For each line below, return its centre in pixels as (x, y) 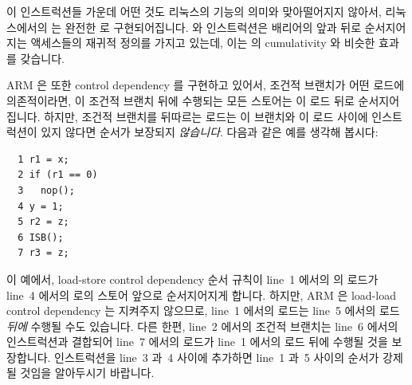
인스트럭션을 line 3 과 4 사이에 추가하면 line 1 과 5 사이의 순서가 (217, 357)
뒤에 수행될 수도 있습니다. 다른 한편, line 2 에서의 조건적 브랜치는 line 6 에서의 (202, 326)
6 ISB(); (41, 237)
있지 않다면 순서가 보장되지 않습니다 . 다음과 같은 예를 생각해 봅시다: (210, 132)
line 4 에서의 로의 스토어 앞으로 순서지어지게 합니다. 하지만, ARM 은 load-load (201, 295)
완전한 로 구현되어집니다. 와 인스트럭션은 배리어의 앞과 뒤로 (213, 27)
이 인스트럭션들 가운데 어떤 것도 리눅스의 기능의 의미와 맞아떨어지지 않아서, (194, 11)
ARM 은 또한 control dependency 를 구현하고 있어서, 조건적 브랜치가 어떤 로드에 (206, 85)
